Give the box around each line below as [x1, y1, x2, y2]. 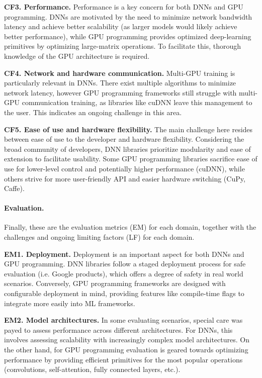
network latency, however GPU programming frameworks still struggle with [4, 87, 237, 98]
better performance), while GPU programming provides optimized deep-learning [4, 31, 251, 41]
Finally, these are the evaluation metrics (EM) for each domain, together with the [4, 222, 256, 232]
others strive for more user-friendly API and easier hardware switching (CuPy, [4, 173, 245, 183]
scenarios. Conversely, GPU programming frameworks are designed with [4, 278, 226, 289]
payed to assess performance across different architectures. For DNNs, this [4, 324, 233, 335]
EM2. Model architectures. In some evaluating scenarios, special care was [4, 315, 243, 325]
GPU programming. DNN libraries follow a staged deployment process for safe [4, 258, 246, 269]
